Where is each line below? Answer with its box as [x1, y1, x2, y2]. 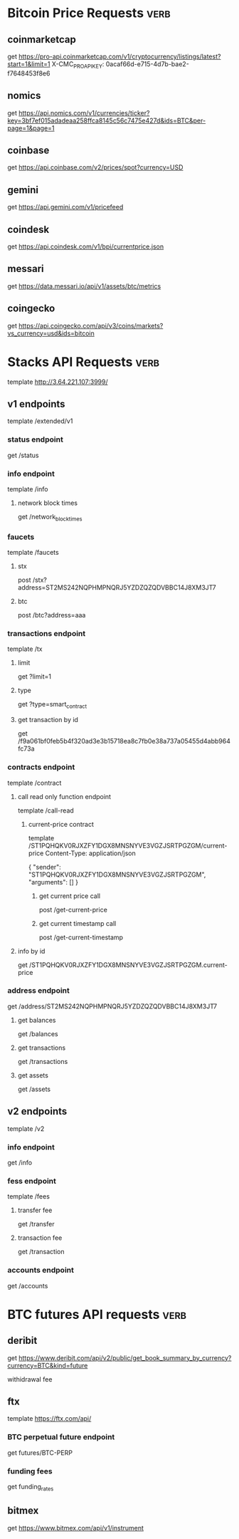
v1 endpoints [7, 398, 65, 410]
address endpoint [7, 986, 70, 996]
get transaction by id [17, 716, 78, 724]
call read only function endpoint [17, 792, 112, 800]
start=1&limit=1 [7, 60, 51, 68]
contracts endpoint [7, 762, 75, 772]
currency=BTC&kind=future [7, 1361, 88, 1370]
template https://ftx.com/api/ [7, 1414, 92, 1423]
